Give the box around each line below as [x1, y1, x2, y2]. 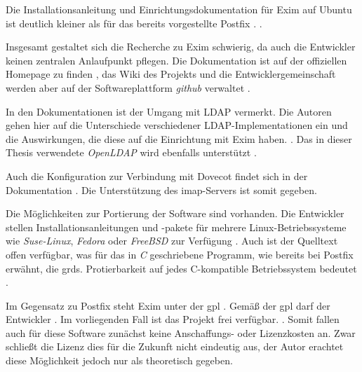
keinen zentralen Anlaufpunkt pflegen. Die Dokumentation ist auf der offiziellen [6, 53, 347, 67]
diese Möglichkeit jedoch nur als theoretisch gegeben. [6, 353, 233, 368]
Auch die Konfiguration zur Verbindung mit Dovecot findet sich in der [6, 168, 308, 183]
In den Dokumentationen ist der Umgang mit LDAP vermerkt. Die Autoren [6, 104, 332, 118]
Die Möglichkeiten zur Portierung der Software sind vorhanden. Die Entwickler [6, 206, 344, 221]
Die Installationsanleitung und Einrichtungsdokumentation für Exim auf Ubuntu [6, 2, 352, 16]
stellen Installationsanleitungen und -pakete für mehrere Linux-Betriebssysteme [6, 219, 347, 234]
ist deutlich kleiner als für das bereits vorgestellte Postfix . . [6, 15, 262, 30]
